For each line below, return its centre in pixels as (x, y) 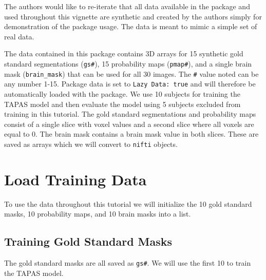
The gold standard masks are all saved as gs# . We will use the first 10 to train (128, 263)
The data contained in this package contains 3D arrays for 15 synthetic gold (124, 53)
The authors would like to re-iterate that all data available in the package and (127, 6)
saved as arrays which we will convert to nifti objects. (91, 144)
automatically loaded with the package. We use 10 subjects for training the (122, 93)
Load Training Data (75, 179)
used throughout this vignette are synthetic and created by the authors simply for (133, 16)
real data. (19, 36)
